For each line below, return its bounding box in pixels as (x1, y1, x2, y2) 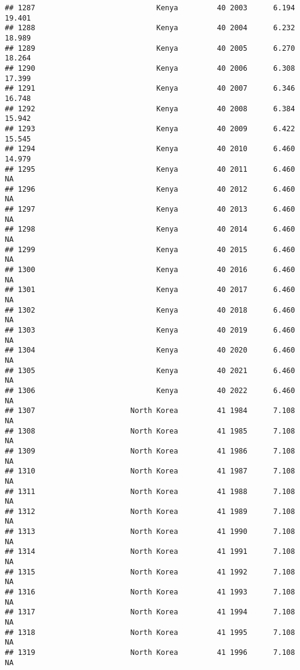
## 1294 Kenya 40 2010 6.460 (5, 145, 295, 154)
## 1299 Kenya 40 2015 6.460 (5, 245, 295, 254)
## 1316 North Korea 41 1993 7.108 (5, 588, 295, 597)
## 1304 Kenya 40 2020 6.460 (5, 346, 295, 355)
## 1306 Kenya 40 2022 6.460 (5, 386, 295, 395)
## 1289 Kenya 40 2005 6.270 (5, 44, 295, 53)
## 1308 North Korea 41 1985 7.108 (5, 426, 295, 435)
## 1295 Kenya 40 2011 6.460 (5, 164, 295, 174)
